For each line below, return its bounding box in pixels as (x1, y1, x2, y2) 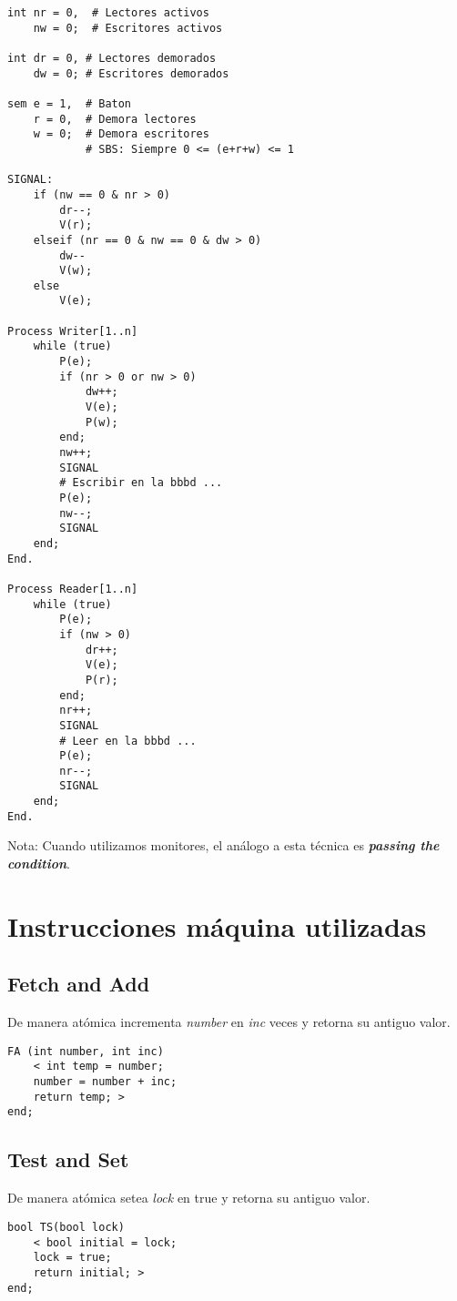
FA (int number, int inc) (7, 1044, 164, 1058)
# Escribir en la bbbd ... (59, 476, 223, 490)
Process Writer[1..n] (7, 324, 138, 338)
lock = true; (33, 1251, 112, 1265)
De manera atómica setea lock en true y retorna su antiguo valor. (7, 1188, 371, 1207)
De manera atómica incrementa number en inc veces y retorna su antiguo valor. (7, 1012, 451, 1032)
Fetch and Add (7, 970, 150, 998)
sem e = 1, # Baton (7, 97, 132, 110)
